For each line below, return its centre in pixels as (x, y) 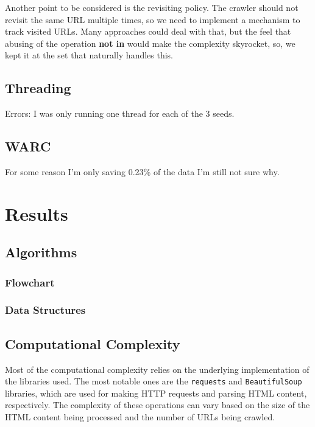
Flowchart (30, 282)
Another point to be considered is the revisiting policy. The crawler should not (152, 7)
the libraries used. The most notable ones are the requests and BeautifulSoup (154, 381)
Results (37, 213)
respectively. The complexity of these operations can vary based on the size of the (157, 405)
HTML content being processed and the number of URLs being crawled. (140, 417)
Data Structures (45, 310)
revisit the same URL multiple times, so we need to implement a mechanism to (153, 19)
